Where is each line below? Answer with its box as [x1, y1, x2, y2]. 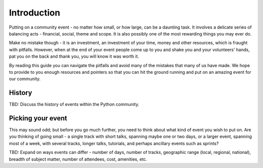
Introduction [9, 7, 60, 18]
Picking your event [9, 114, 68, 122]
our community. [9, 76, 41, 82]
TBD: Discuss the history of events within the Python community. [9, 101, 140, 107]
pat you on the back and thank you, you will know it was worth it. [9, 53, 139, 59]
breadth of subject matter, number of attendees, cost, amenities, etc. [9, 156, 148, 162]
